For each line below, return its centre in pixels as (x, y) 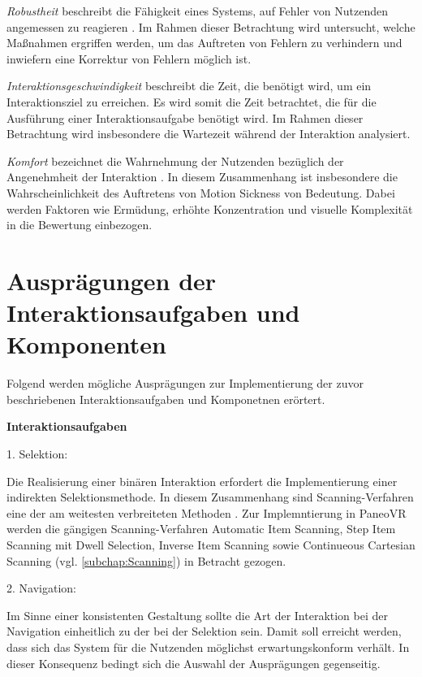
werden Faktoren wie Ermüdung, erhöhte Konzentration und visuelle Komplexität (210, 208)
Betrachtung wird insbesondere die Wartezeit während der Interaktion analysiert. (209, 134)
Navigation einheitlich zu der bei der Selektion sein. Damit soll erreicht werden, (204, 631)
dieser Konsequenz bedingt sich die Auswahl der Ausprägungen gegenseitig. (194, 663)
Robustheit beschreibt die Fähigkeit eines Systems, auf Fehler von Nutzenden (198, 11)
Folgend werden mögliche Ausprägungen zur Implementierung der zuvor (185, 383)
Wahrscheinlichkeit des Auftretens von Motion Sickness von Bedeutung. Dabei (201, 192)
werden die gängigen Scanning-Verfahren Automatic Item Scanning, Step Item (201, 529)
